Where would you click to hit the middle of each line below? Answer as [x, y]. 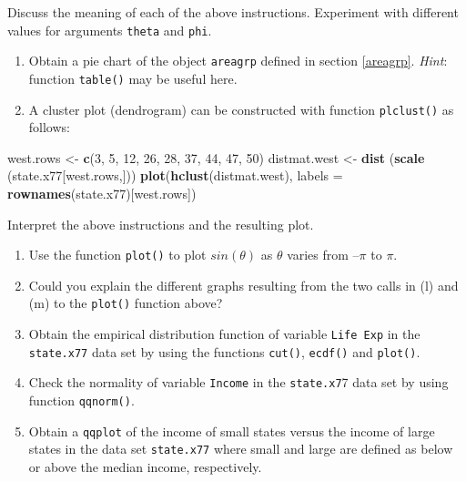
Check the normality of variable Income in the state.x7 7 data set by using [238, 382]
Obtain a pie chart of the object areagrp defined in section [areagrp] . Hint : [238, 61]
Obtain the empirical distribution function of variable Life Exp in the [224, 334]
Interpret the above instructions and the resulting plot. [161, 224]
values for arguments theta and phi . [110, 30]
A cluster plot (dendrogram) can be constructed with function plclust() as [241, 109]
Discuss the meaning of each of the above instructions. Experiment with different [233, 12]
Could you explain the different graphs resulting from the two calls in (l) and [243, 285]
